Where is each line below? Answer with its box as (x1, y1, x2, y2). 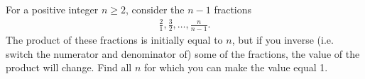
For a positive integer (6, 2, 99, 16)
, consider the (125, 2, 185, 16)
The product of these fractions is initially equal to (6, 32, 223, 47)
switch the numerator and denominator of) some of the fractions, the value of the (6, 46, 360, 61)
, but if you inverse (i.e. (231, 32, 334, 47)
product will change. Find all (6, 60, 132, 75)
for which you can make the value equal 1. (143, 60, 328, 75)
